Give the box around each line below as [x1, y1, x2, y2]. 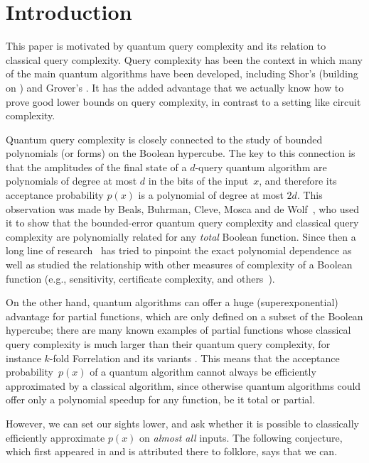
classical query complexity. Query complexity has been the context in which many [6, 52, 363, 67]
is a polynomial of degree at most [138, 187, 284, 202]
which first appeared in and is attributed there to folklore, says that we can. [6, 444, 338, 459]
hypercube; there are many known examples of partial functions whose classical [6, 322, 351, 337]
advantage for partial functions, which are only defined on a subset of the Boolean [6, 308, 363, 323]
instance [6, 350, 41, 365]
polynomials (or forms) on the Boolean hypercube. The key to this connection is [6, 146, 355, 160]
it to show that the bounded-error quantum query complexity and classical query [6, 215, 359, 230]
